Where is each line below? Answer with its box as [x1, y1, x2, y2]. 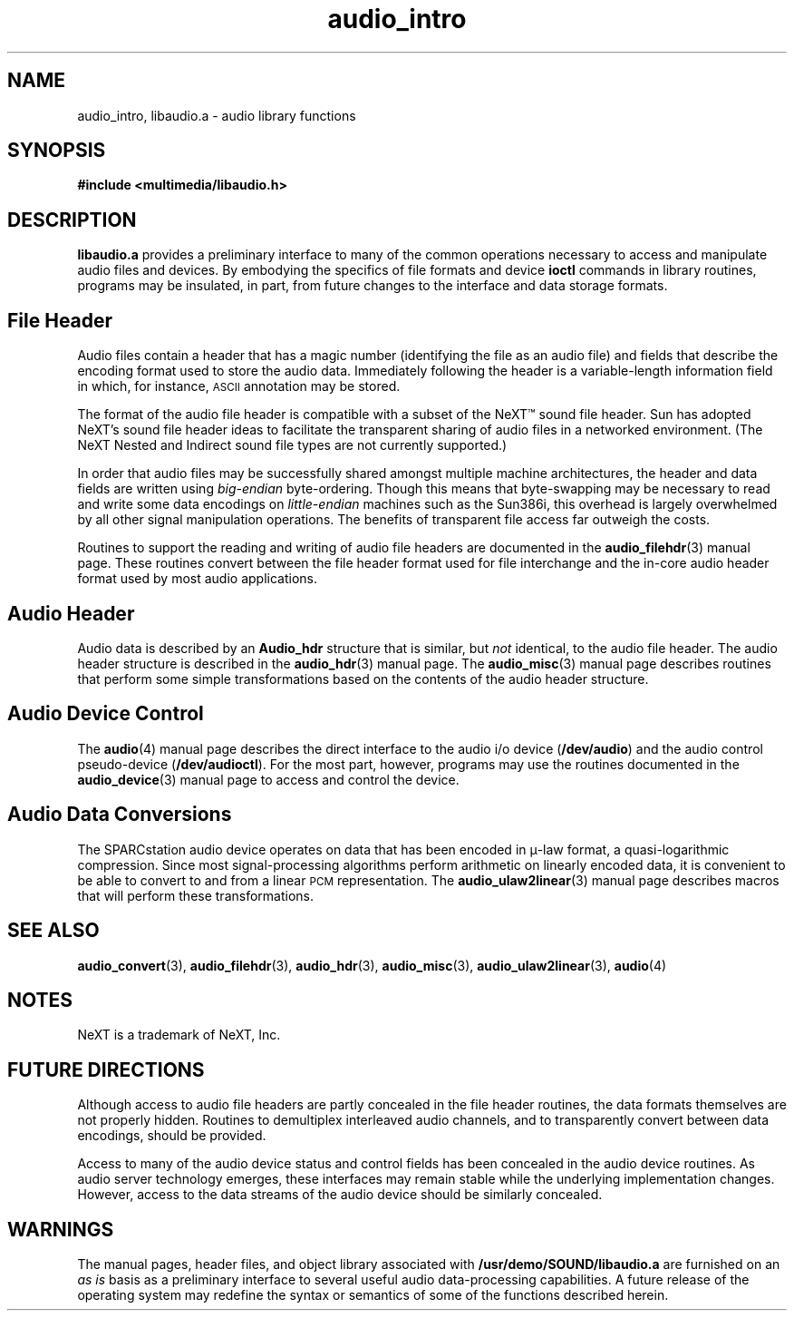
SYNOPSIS [7, 139, 106, 162]
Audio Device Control [7, 702, 204, 726]
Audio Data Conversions [7, 803, 232, 826]
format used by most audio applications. [77, 571, 317, 587]
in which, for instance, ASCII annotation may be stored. [77, 378, 401, 395]
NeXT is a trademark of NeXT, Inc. [77, 1027, 281, 1043]
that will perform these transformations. [77, 887, 314, 903]
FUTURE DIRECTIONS [7, 1058, 205, 1081]
